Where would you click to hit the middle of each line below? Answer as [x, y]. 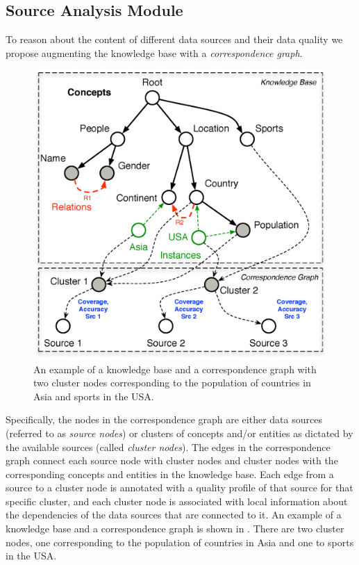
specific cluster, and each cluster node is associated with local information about [177, 501]
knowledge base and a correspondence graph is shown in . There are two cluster [175, 529]
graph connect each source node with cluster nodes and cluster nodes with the [172, 460]
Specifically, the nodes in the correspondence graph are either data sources [164, 419]
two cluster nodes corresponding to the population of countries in [172, 383]
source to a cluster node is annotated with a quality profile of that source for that [179, 488]
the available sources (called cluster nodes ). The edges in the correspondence [168, 447]
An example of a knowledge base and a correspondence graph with [175, 369]
